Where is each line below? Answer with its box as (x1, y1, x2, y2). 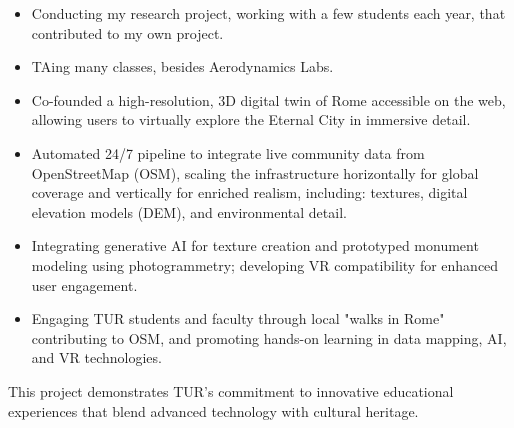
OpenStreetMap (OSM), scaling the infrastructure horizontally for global (31, 162, 479, 183)
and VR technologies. (31, 347, 162, 368)
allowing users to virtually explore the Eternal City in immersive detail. (31, 109, 471, 130)
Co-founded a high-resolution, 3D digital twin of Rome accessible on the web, (31, 89, 506, 110)
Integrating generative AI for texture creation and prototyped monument (31, 235, 479, 256)
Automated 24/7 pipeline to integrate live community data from (31, 142, 425, 163)
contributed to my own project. (31, 22, 224, 43)
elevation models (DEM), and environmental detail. (31, 201, 347, 222)
